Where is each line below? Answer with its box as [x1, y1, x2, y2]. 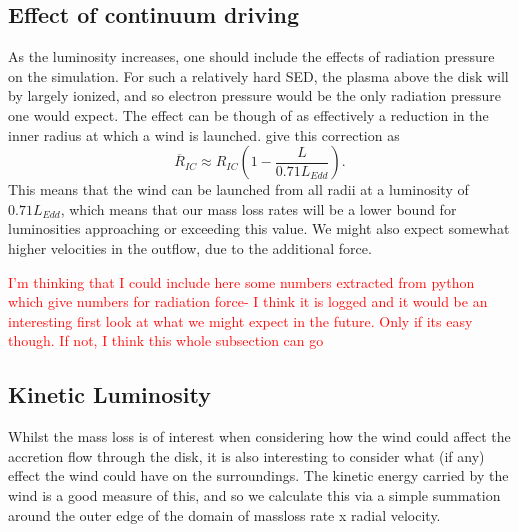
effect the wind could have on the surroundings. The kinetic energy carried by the [8, 465, 509, 486]
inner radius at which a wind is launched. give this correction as [8, 124, 400, 145]
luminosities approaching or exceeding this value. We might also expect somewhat [8, 218, 510, 239]
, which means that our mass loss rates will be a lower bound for [60, 198, 457, 219]
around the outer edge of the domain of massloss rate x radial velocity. [8, 504, 441, 525]
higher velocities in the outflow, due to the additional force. [8, 237, 372, 258]
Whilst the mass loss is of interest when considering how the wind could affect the [8, 426, 511, 447]
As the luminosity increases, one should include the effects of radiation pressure [8, 46, 495, 67]
